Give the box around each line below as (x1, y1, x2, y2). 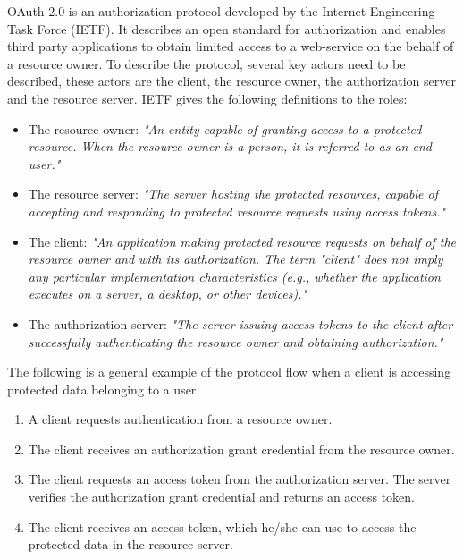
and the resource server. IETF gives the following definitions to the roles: (7, 89, 408, 107)
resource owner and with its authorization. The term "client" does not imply (28, 250, 443, 268)
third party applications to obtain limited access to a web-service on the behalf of (7, 37, 454, 55)
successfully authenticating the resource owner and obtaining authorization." (28, 332, 443, 351)
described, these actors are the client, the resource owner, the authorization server (7, 72, 456, 90)
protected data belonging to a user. (7, 379, 200, 398)
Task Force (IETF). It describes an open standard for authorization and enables (7, 19, 446, 38)
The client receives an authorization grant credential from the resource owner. (28, 439, 455, 458)
